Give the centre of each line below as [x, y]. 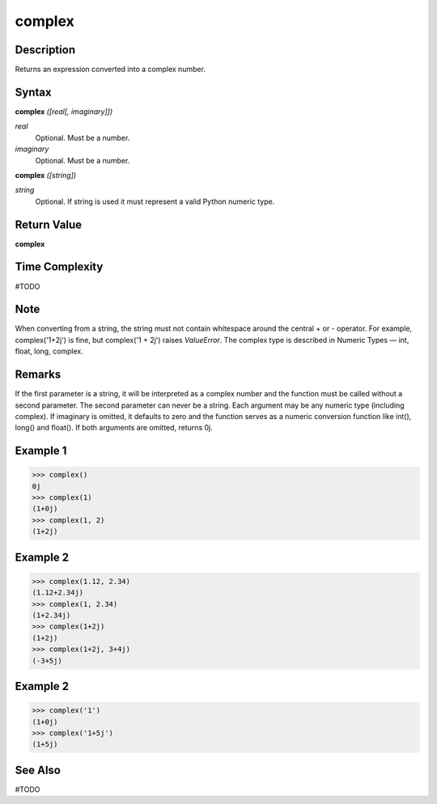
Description [45, 50]
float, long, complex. [49, 351]
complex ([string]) [46, 175]
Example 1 [41, 451]
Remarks [38, 375]
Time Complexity [59, 267]
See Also [38, 770]
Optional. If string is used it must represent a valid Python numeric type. [155, 201]
